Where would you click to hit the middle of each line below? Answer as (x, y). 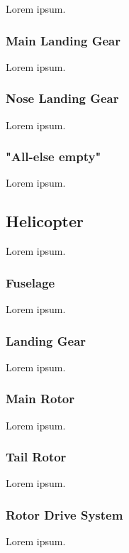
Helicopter (45, 221)
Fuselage (30, 282)
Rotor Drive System (64, 515)
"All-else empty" (54, 157)
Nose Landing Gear (62, 98)
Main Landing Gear (63, 40)
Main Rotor (40, 399)
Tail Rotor (36, 457)
